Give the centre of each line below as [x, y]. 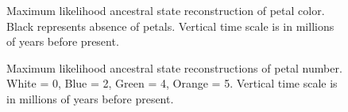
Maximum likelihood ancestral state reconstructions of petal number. [174, 67]
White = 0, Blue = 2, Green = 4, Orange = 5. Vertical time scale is [172, 83]
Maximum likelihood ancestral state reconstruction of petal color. [166, 10]
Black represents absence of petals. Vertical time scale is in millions [170, 26]
